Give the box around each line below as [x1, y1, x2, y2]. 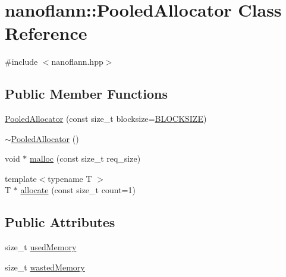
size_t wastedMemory [5, 260, 85, 273]
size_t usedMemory [5, 241, 77, 253]
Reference [5, 21, 87, 45]
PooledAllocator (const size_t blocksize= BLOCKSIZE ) [5, 112, 207, 125]
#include [5, 55, 38, 68]
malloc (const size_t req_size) [30, 152, 141, 165]
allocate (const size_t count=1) [20, 184, 136, 196]
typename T [48, 172, 92, 184]
